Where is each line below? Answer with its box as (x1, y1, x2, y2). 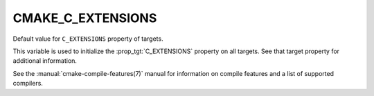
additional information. (12, 57, 78, 65)
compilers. (12, 79, 43, 88)
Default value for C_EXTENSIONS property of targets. (12, 35, 163, 43)
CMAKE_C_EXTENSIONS (12, 10, 157, 26)
